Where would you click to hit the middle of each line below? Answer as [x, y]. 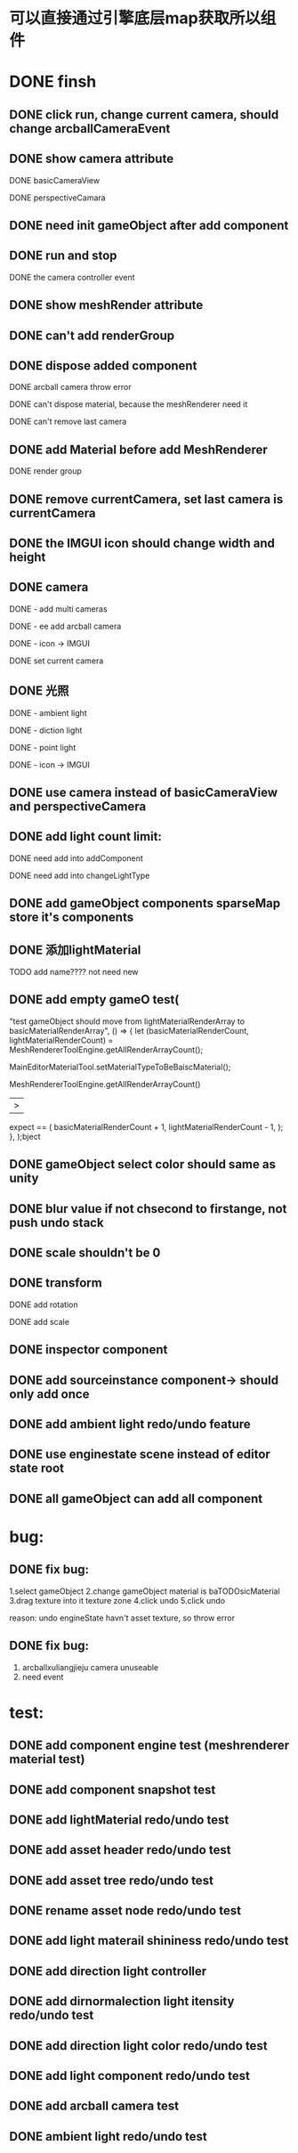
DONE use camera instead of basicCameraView [144, 792]
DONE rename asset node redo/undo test [125, 1911]
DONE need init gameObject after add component [149, 225]
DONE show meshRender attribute [106, 305]
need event [43, 1677]
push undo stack [56, 1222]
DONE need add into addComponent [77, 858]
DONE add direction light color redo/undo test [139, 2046]
